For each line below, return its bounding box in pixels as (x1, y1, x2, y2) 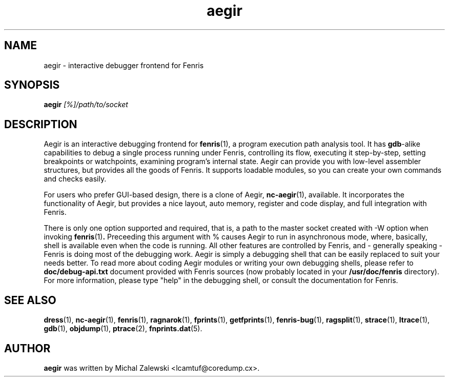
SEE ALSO (4, 293, 56, 307)
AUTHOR (4, 342, 51, 355)
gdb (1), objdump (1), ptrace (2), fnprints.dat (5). (44, 324, 202, 333)
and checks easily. (44, 174, 107, 184)
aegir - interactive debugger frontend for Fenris (44, 61, 204, 70)
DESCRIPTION (4, 117, 77, 131)
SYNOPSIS (4, 78, 60, 92)
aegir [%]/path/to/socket (44, 100, 128, 109)
